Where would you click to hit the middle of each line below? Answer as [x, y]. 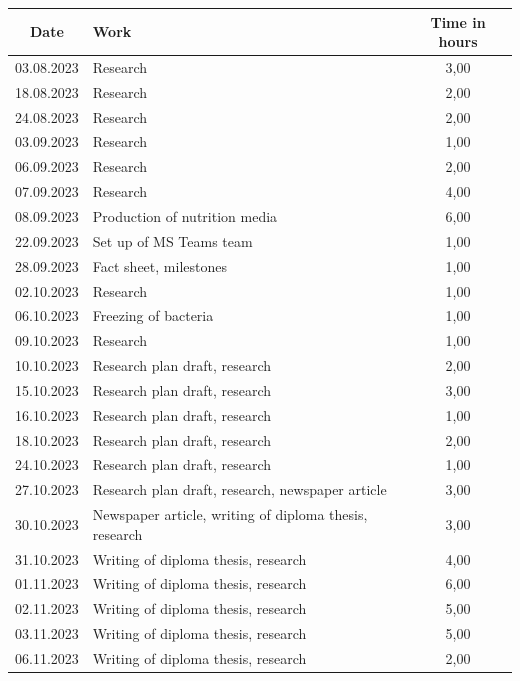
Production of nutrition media [185, 216]
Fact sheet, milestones [159, 265]
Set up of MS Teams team [172, 240]
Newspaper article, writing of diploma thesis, [230, 514]
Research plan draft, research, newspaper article [239, 489]
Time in [458, 21]
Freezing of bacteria [153, 315]
